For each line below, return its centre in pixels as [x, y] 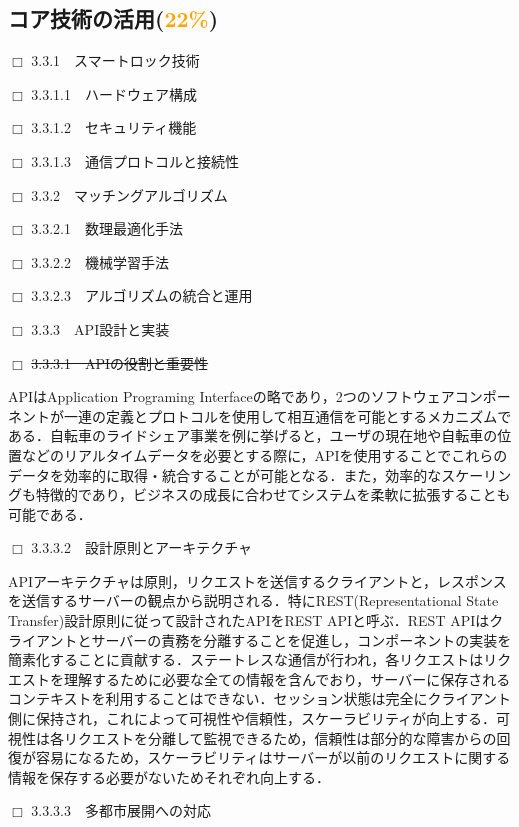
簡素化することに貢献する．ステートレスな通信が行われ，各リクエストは [246, 659]
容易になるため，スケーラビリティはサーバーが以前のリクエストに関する [273, 757]
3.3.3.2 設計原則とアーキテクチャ [142, 547]
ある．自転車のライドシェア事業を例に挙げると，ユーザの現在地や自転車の [253, 435]
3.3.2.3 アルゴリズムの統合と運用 [142, 295]
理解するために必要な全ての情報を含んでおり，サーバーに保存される [287, 678]
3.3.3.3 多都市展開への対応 [121, 810]
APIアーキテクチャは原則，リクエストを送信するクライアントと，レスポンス [257, 580]
